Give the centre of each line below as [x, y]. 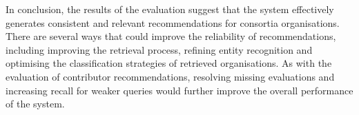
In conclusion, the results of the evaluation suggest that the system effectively [170, 9]
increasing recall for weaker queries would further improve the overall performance [179, 90]
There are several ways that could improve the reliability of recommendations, [171, 36]
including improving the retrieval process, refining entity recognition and [159, 49]
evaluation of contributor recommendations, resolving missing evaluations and [170, 76]
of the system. [35, 104]
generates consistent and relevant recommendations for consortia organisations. [173, 22]
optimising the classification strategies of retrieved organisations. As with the [169, 63]
